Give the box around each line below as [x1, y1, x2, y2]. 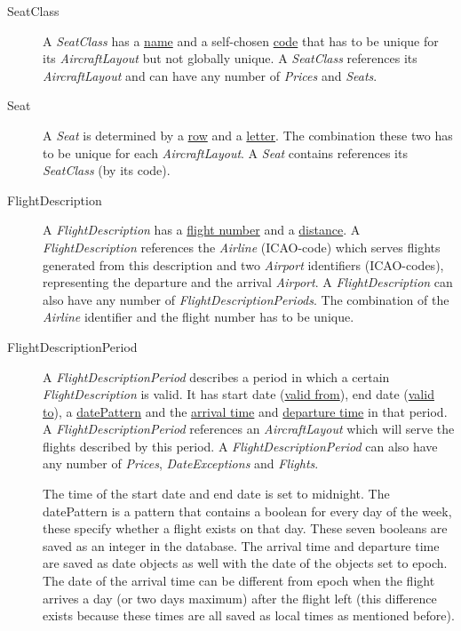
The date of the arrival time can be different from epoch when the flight [43, 571, 435, 590]
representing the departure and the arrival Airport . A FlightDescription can [43, 273, 453, 292]
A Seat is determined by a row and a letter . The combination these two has [43, 125, 453, 144]
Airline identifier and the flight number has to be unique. [43, 308, 354, 326]
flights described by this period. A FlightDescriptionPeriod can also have [43, 436, 438, 455]
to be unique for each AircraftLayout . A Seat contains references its [43, 143, 408, 162]
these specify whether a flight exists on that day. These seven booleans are [43, 519, 448, 538]
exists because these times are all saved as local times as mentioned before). [43, 606, 455, 625]
